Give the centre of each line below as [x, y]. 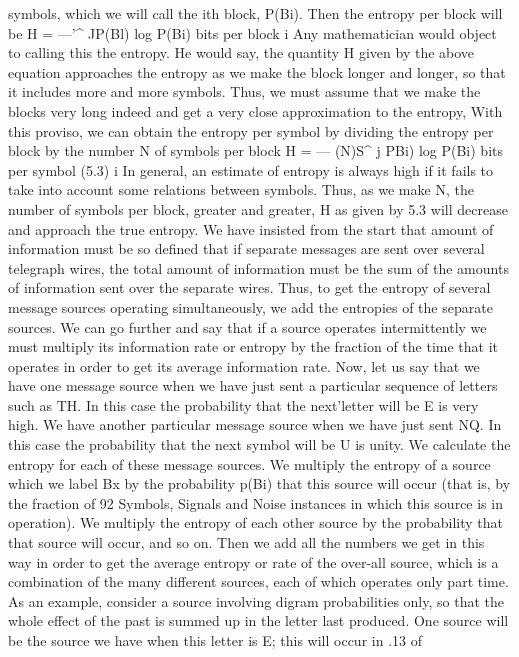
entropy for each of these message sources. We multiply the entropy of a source [249, 463]
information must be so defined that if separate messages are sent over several [246, 248]
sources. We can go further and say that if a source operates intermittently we [247, 326]
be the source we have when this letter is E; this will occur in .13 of [215, 640]
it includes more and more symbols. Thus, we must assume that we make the [244, 91]
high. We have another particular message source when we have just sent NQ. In [255, 424]
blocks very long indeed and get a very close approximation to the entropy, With [255, 110]
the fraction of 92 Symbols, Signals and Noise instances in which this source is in [255, 502]
